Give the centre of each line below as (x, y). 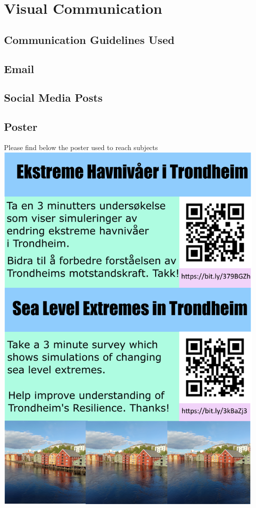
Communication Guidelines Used (89, 39)
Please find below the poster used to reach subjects (81, 147)
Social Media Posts (53, 98)
